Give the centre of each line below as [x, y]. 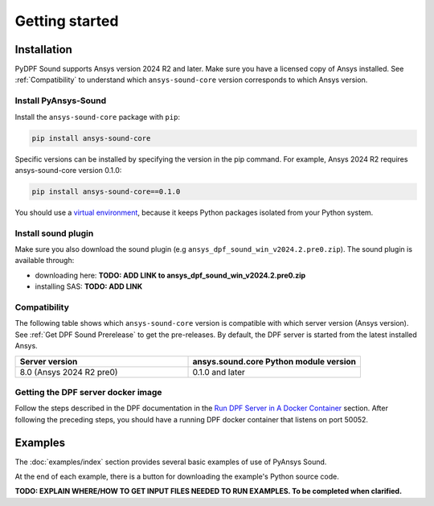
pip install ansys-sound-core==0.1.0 [106, 191]
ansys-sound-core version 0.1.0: [68, 170]
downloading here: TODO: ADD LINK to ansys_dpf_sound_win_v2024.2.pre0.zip [170, 275]
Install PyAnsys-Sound [61, 101]
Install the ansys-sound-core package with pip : [98, 117]
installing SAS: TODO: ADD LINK [89, 286]
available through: [45, 261]
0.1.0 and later [219, 372]
